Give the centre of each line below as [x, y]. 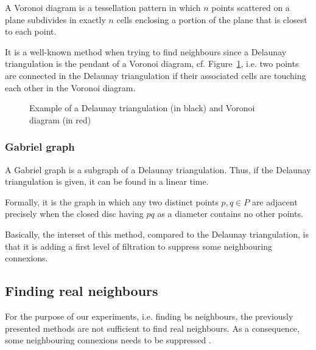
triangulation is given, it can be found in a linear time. [107, 181]
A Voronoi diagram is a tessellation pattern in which [103, 7]
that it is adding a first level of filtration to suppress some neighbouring [139, 246]
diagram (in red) [60, 119]
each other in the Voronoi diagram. [70, 87]
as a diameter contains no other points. [230, 214]
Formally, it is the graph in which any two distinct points [112, 201]
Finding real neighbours [82, 291]
